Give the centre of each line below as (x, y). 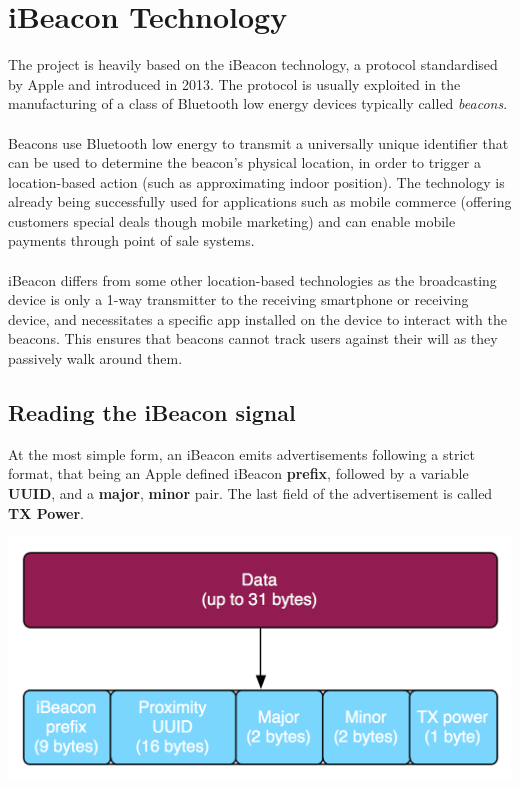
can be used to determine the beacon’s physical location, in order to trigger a (244, 162)
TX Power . (46, 512)
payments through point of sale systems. (131, 240)
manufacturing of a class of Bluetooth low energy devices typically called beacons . (258, 103)
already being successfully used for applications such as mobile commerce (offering (260, 201)
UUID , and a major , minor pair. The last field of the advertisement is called (250, 493)
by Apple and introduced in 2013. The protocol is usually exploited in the (234, 83)
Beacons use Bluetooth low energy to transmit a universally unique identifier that (258, 142)
